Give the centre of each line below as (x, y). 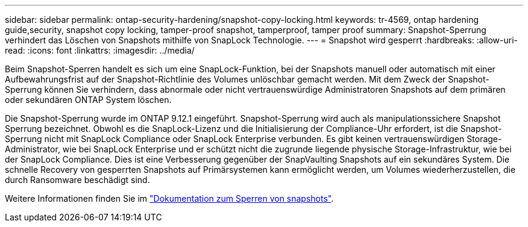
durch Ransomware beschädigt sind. (77, 180)
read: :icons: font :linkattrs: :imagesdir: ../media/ (100, 50)
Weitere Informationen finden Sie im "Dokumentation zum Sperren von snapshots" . (169, 198)
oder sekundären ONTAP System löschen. (88, 100)
